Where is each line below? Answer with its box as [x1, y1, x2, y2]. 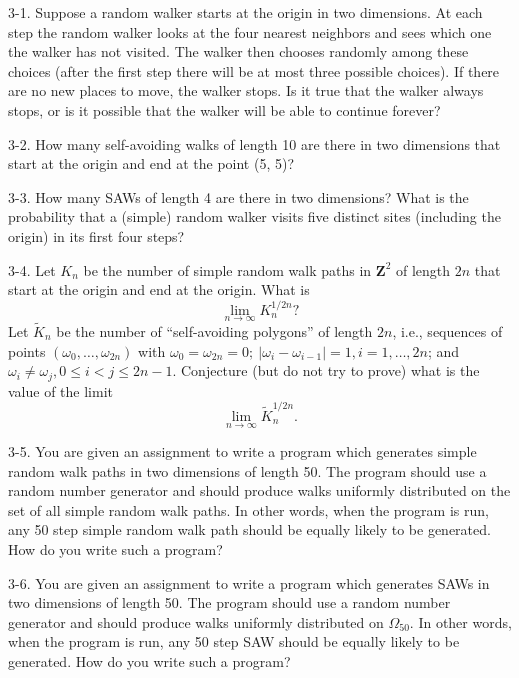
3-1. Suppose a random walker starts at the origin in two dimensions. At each [8, 2, 483, 22]
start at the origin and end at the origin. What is [8, 279, 310, 300]
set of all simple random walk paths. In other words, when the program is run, [8, 499, 489, 520]
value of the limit [8, 380, 113, 401]
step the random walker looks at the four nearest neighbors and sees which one [8, 21, 492, 42]
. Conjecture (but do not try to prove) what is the [172, 360, 480, 381]
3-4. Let [8, 259, 56, 280]
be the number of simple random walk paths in [83, 259, 372, 280]
